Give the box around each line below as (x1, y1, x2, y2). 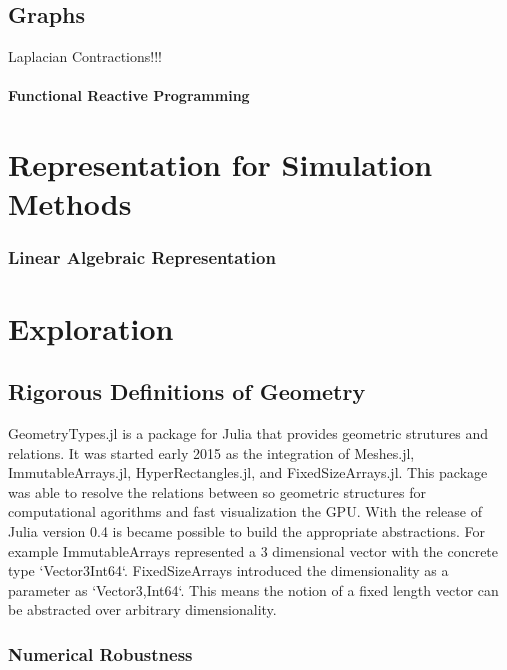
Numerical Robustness (8, 641, 193, 666)
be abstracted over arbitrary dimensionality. (8, 599, 277, 620)
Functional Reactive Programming (8, 85, 250, 106)
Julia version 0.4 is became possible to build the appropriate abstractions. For (8, 520, 486, 541)
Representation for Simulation (8, 144, 433, 185)
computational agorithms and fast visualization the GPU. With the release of (8, 501, 482, 522)
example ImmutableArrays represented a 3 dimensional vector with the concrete (8, 540, 499, 561)
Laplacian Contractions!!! (8, 46, 162, 67)
